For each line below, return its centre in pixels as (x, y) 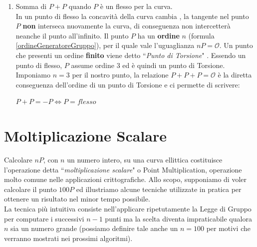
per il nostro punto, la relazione (120, 75)
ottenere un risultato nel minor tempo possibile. (77, 199)
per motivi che (228, 228)
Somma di (31, 6)
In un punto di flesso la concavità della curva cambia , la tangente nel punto (132, 16)
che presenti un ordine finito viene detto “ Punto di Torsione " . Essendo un (131, 55)
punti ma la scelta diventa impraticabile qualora (178, 218)
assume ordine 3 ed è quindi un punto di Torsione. (148, 65)
